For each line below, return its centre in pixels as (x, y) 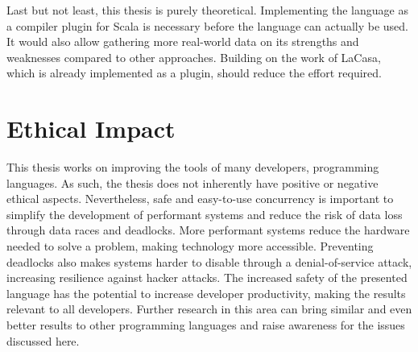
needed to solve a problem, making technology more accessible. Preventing (190, 246)
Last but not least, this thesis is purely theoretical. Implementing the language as (207, 10)
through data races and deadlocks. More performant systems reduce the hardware (208, 230)
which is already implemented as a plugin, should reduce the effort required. (194, 73)
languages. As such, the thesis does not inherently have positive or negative (192, 182)
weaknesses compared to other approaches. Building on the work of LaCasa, (194, 57)
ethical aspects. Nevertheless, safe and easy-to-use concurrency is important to (200, 199)
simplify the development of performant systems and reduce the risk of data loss (205, 214)
